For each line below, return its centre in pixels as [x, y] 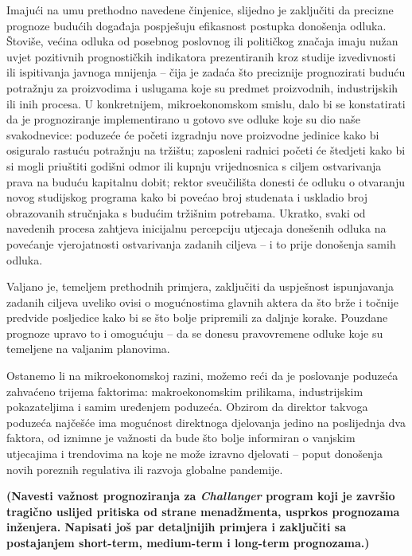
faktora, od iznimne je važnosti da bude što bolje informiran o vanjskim [181, 438]
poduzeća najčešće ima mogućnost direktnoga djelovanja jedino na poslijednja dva [206, 422]
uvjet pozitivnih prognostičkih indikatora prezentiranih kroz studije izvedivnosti [201, 56]
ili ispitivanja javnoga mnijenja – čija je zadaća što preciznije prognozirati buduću [206, 72]
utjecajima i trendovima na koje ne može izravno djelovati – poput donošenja [195, 454]
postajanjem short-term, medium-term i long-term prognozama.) [188, 542]
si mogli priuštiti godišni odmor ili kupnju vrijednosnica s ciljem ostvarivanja [194, 165]
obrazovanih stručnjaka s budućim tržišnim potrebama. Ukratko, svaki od [186, 212]
